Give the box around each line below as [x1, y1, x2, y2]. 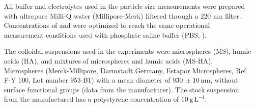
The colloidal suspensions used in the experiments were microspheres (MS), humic [4, 46, 251, 56]
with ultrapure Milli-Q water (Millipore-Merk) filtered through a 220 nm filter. [4, 10, 241, 21]
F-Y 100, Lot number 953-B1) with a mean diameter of [4, 75, 170, 85]
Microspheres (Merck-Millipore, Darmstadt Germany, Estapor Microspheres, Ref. [4, 65, 248, 75]
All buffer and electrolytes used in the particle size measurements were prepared [4, 1, 245, 11]
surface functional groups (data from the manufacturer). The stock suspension [4, 84, 239, 94]
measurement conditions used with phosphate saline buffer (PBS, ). [4, 29, 207, 40]
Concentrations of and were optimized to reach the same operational [4, 20, 210, 30]
